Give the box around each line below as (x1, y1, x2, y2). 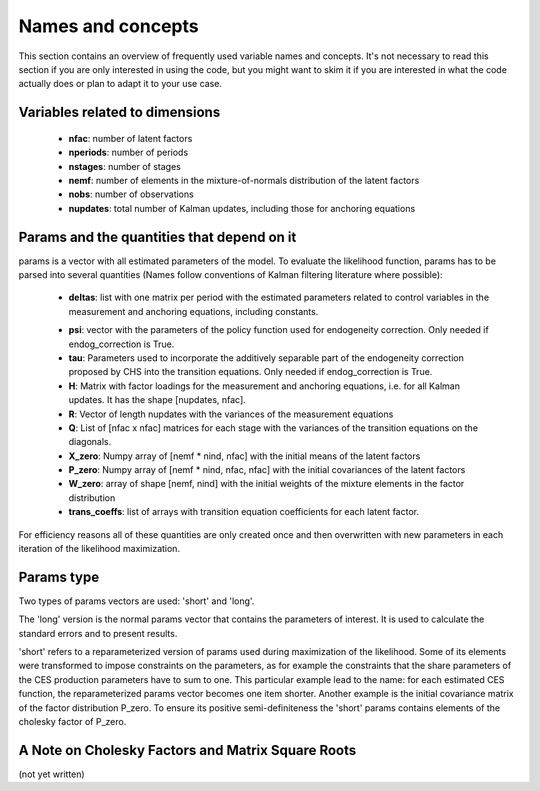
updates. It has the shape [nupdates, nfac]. (68, 394, 247, 406)
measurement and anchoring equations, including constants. (68, 305, 319, 317)
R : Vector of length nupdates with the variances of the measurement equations (68, 408, 394, 420)
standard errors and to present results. (18, 627, 178, 639)
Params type (18, 568, 100, 585)
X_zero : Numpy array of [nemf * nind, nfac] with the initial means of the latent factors (68, 450, 421, 462)
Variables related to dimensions (18, 104, 221, 121)
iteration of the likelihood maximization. (18, 543, 180, 555)
